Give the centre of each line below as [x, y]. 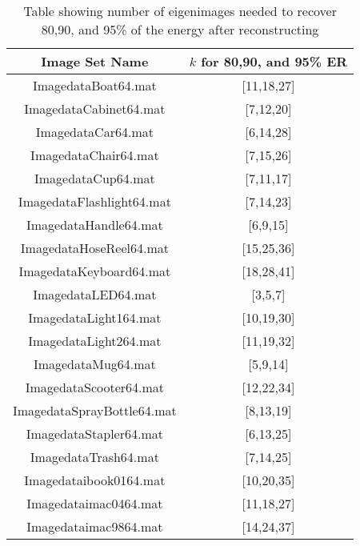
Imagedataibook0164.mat [95, 480]
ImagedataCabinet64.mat [95, 108]
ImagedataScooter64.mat [95, 387]
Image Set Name [95, 61]
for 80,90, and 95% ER [274, 61]
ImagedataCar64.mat [94, 132]
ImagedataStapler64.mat [94, 434]
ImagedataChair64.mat [95, 155]
